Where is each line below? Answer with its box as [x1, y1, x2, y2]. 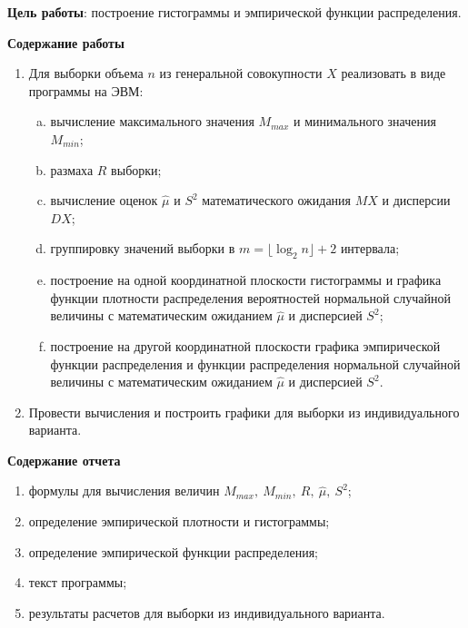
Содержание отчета [7, 450, 121, 469]
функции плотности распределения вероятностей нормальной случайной [50, 288, 451, 307]
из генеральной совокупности [159, 64, 323, 83]
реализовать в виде [341, 64, 446, 83]
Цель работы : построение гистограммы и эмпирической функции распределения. [7, 3, 462, 21]
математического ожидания [202, 191, 352, 210]
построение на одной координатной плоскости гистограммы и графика [50, 270, 442, 289]
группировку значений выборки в [50, 239, 235, 258]
